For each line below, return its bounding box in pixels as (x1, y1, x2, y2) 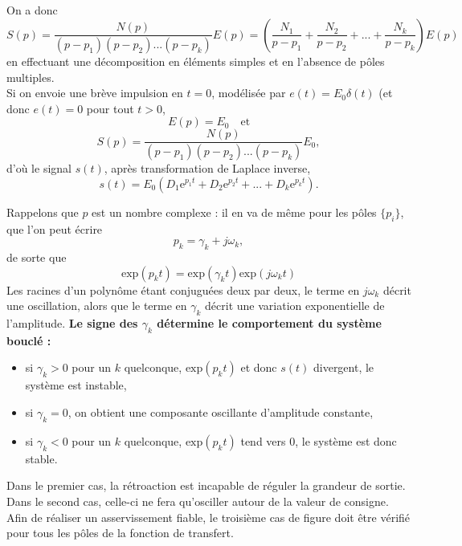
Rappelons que (6, 203, 79, 220)
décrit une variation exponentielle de (205, 297, 385, 314)
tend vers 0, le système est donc (240, 432, 397, 449)
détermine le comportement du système (157, 315, 382, 332)
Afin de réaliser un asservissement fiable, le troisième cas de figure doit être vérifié (6, 508, 411, 525)
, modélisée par (211, 84, 286, 101)
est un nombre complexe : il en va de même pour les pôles (92, 203, 377, 220)
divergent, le (313, 359, 374, 376)
